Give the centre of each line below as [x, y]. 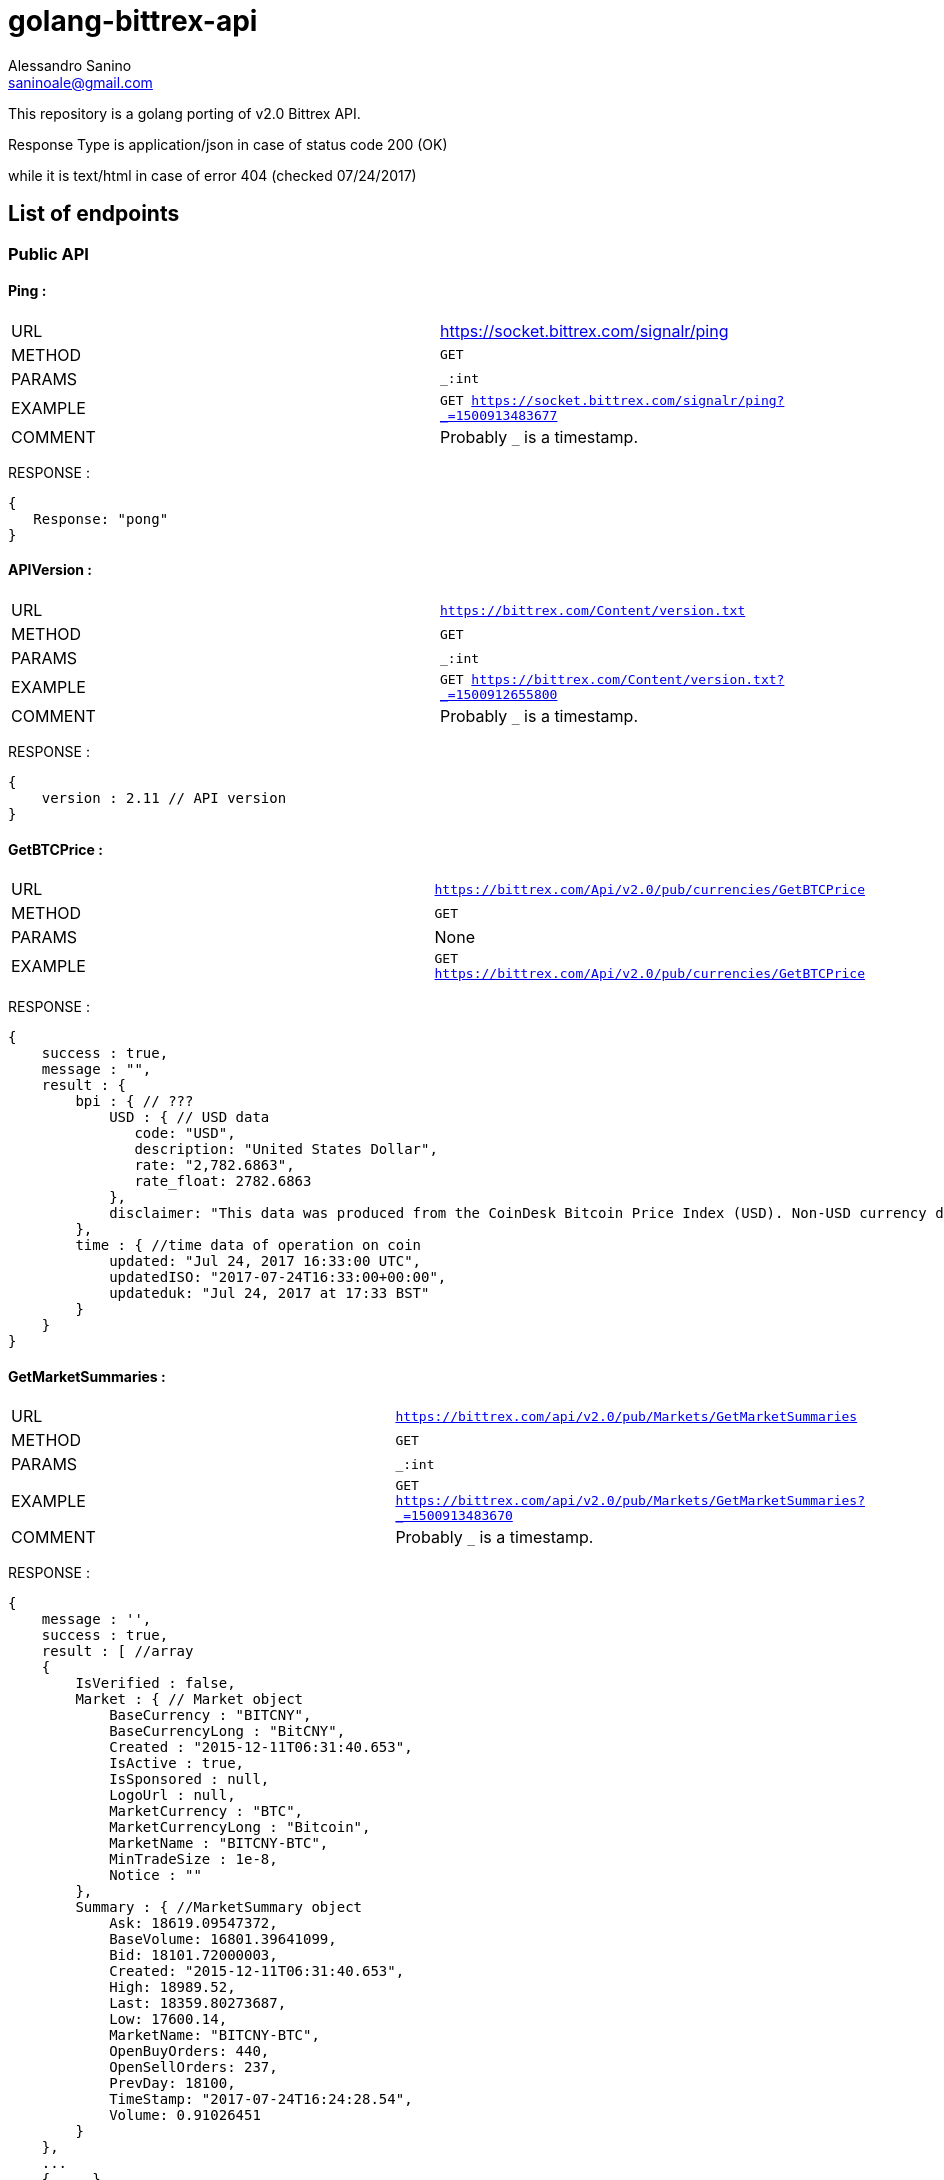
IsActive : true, [177, 1763]
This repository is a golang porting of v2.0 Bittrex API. [184, 113]
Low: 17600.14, [168, 2019]
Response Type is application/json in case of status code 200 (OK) [228, 144]
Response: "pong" [101, 518]
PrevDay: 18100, [172, 2083]
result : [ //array [117, 1651]
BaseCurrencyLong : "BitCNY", [227, 1731]
